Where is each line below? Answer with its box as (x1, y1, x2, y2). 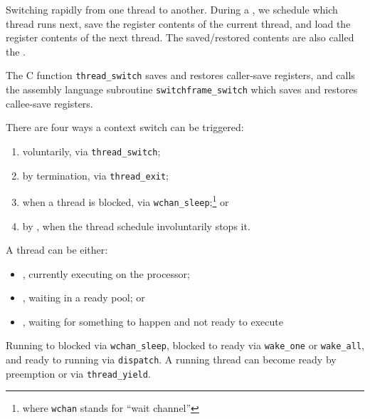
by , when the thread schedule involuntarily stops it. (22, 218, 250, 233)
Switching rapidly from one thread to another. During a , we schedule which (6, 2, 338, 16)
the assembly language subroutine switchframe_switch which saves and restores (6, 82, 358, 97)
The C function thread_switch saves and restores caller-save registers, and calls (6, 68, 355, 83)
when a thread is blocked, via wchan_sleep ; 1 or (22, 192, 229, 209)
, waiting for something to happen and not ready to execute (22, 314, 283, 329)
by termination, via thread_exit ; (22, 167, 169, 182)
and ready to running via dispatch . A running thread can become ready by (6, 352, 337, 367)
